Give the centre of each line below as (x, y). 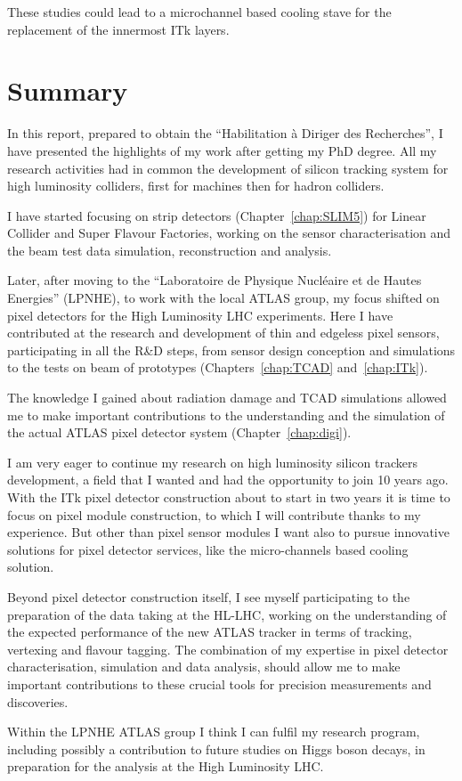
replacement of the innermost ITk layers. (118, 29)
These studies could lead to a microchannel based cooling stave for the (199, 12)
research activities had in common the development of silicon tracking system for (228, 168)
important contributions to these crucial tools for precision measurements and (219, 683)
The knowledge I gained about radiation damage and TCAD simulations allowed (227, 398)
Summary (68, 90)
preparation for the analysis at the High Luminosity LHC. (166, 766)
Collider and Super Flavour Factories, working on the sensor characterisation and (229, 233)
